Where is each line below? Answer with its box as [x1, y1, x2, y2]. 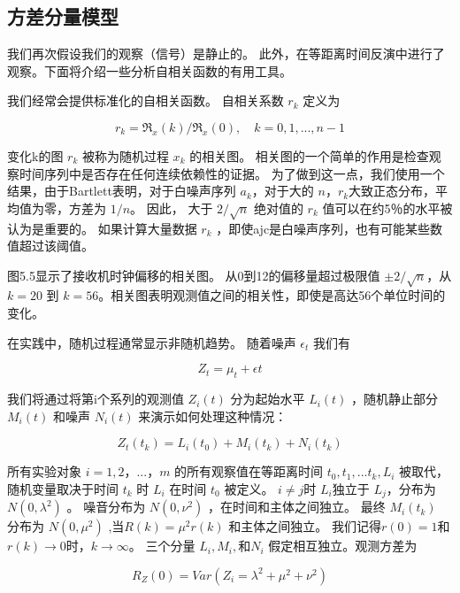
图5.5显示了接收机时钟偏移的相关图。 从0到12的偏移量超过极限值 [7, 266, 380, 284]
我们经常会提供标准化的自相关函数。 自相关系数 [7, 91, 284, 110]
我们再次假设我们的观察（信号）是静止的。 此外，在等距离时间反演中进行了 [7, 44, 445, 63]
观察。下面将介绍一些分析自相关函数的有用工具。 [7, 61, 292, 80]
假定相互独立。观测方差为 [268, 536, 418, 555]
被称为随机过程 [81, 146, 169, 165]
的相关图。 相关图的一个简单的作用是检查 [189, 146, 429, 165]
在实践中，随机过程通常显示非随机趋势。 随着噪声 [7, 333, 296, 351]
